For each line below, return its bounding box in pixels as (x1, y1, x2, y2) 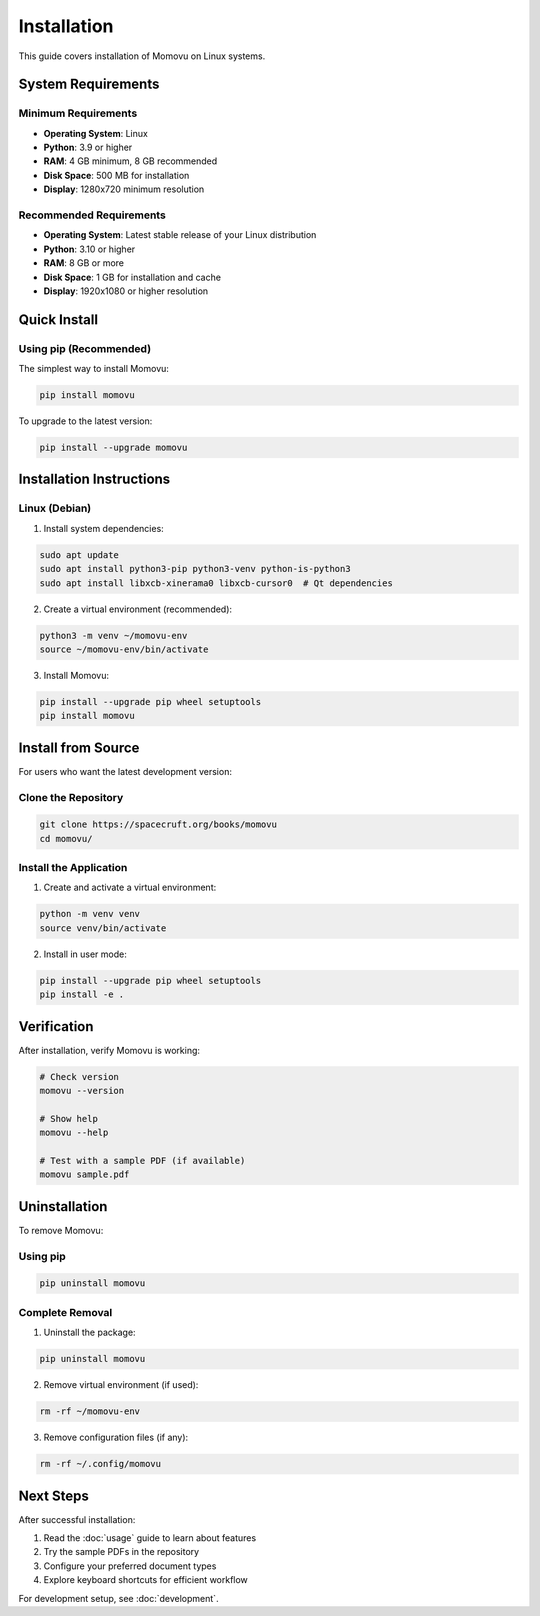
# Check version (39, 1071, 120, 1082)
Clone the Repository (18, 790, 124, 804)
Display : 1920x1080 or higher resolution (43, 285, 209, 297)
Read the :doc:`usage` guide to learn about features (43, 1532, 257, 1544)
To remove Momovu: (18, 1224, 104, 1236)
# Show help (39, 1113, 99, 1124)
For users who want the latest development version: (18, 765, 232, 777)
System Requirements (18, 76, 160, 93)
